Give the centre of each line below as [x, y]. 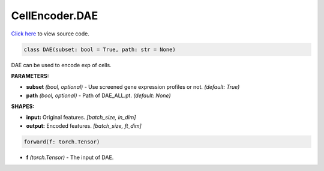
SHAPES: [23, 106]
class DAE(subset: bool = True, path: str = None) [100, 49]
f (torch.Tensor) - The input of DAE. [70, 157]
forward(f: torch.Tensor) [62, 142]
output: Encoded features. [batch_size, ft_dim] [84, 125]
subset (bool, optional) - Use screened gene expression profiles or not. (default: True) [133, 87]
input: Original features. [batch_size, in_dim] [81, 118]
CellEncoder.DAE [55, 16]
